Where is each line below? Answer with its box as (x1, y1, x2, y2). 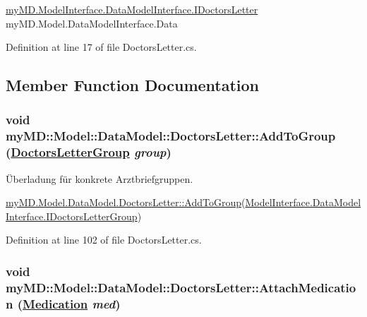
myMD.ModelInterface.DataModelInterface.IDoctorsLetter (6, 2, 258, 16)
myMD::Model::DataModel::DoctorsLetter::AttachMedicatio (6, 278, 356, 296)
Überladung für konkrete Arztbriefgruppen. (6, 171, 193, 186)
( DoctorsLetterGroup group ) (6, 143, 172, 161)
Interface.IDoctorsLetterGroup (6, 208, 138, 223)
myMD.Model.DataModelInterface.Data (6, 16, 178, 30)
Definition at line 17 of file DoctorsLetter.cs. (6, 40, 197, 54)
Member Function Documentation (6, 74, 260, 96)
